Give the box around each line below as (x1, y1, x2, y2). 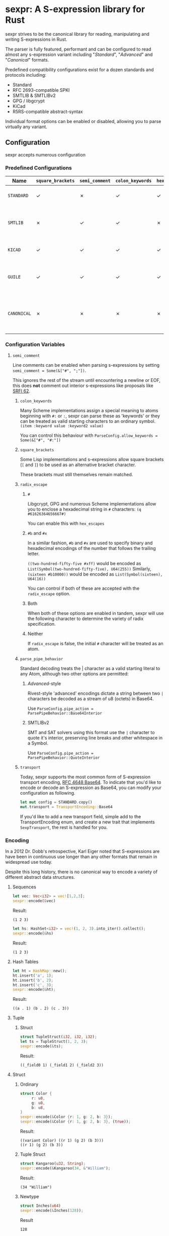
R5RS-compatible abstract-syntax (12, 108, 83, 115)
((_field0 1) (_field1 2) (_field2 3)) (20, 1062, 104, 1068)
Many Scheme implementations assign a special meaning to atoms (20, 408, 158, 414)
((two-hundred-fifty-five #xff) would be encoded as (27, 560, 141, 567)
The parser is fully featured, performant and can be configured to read (5, 46, 152, 52)
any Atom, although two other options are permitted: (20, 671, 129, 677)
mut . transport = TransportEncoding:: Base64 (20, 805, 113, 810)
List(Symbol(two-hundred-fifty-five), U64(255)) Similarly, (27, 566, 152, 572)
